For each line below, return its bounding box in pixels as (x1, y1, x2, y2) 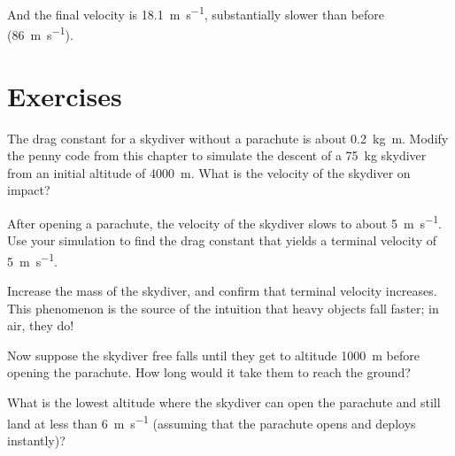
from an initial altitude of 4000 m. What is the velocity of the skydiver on (7, 163, 411, 182)
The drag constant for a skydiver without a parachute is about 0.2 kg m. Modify (7, 128, 449, 147)
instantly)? (7, 430, 66, 449)
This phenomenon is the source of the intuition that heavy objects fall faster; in (7, 298, 439, 317)
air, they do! (7, 316, 74, 335)
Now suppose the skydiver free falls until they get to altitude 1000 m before (7, 345, 420, 364)
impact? (7, 181, 50, 199)
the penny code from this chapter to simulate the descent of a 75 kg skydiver (7, 146, 427, 165)
